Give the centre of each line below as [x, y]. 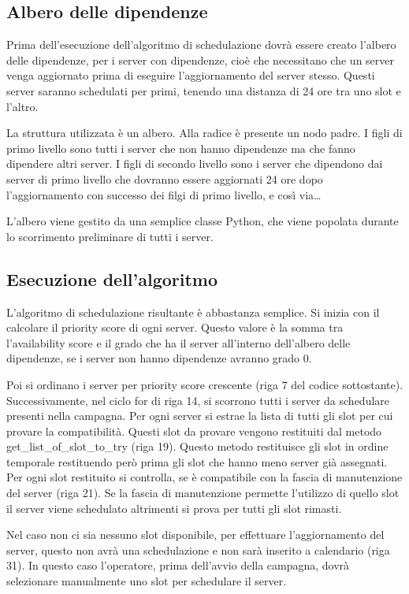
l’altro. [22, 106]
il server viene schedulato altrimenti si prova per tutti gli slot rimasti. [174, 508]
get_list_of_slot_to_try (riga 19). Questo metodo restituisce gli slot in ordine [197, 446]
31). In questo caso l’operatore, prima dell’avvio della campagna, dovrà [178, 565]
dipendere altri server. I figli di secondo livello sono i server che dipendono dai [195, 163]
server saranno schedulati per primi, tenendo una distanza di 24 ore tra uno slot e [204, 90]
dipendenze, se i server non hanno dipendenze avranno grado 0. [159, 358]
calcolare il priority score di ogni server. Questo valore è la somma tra [175, 327]
